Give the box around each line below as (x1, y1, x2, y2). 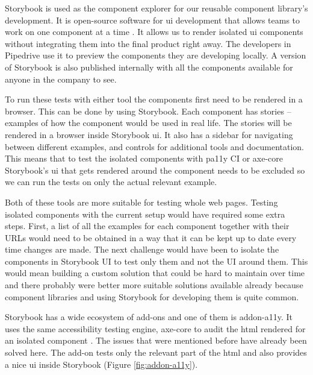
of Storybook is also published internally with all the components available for (5, 60, 293, 73)
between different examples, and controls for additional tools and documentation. (5, 140, 304, 153)
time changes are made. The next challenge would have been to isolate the (5, 243, 279, 256)
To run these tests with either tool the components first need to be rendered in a (5, 93, 303, 106)
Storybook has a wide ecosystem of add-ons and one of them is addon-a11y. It (5, 310, 293, 323)
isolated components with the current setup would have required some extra (5, 207, 285, 220)
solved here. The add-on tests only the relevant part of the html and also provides (5, 346, 307, 359)
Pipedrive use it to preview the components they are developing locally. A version (5, 49, 306, 61)
